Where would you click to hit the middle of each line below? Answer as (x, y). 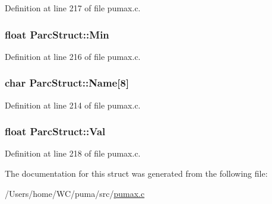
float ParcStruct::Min (57, 34)
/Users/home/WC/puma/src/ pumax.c (75, 193)
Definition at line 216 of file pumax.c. (73, 56)
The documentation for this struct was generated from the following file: (136, 173)
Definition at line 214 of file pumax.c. (73, 105)
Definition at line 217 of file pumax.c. (73, 8)
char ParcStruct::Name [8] (67, 83)
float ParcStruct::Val (55, 131)
